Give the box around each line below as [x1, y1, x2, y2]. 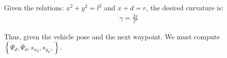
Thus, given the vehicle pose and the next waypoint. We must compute [4, 31, 220, 42]
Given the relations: [4, 2, 64, 12]
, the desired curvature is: [146, 2, 224, 12]
